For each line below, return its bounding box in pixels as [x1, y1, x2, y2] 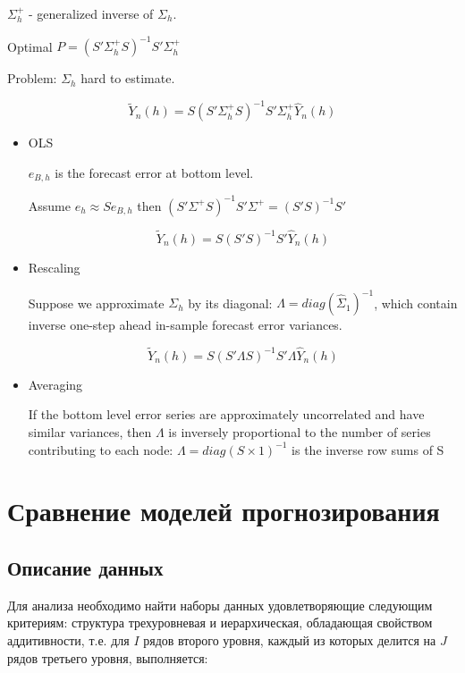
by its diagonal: [188, 293, 273, 312]
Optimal [7, 37, 53, 55]
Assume [28, 196, 71, 215]
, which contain [374, 293, 458, 312]
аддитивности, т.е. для [7, 631, 130, 649]
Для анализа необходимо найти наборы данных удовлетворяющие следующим [7, 595, 433, 614]
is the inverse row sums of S [292, 440, 444, 458]
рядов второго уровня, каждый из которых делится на [143, 631, 436, 649]
